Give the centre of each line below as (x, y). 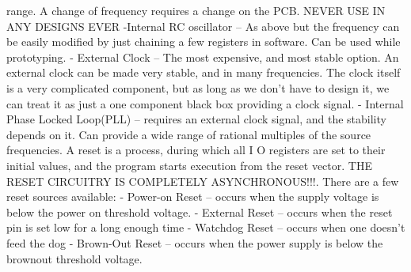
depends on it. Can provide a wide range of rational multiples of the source (189, 134)
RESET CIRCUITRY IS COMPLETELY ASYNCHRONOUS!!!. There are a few (203, 181)
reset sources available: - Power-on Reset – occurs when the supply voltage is (193, 196)
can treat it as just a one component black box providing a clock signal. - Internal (205, 103)
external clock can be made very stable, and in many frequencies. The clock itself (204, 72)
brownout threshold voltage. (74, 258)
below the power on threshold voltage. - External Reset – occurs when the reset (200, 212)
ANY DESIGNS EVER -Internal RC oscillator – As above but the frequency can (203, 26)
